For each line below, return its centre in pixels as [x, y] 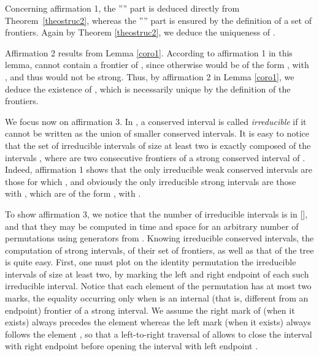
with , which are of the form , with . [73, 193]
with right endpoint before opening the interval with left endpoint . [132, 346]
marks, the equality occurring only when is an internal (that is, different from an [157, 298]
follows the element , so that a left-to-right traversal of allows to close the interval [159, 334]
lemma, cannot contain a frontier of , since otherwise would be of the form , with [157, 65]
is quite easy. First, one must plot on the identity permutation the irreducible [151, 262]
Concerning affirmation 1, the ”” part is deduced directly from [122, 8]
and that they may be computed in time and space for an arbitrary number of [152, 226]
